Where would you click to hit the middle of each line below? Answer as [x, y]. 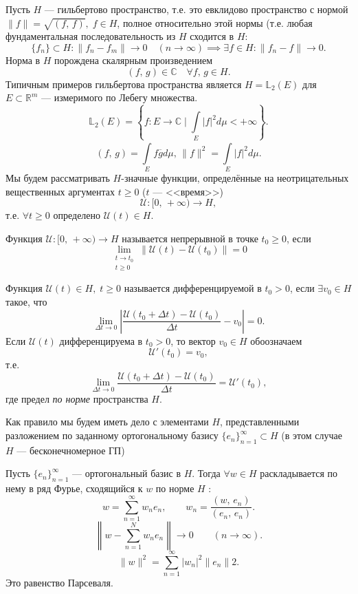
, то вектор [193, 340]
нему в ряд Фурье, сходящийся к [74, 488]
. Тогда [206, 473]
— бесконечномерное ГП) [71, 450]
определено [77, 215]
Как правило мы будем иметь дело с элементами [107, 422]
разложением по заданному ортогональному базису [112, 435]
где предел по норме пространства [77, 398]
